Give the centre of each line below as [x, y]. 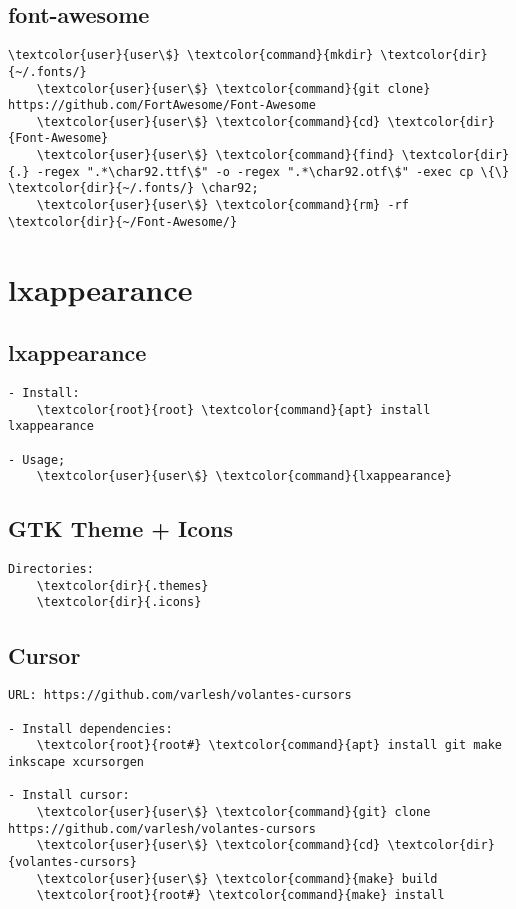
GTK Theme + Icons [120, 528]
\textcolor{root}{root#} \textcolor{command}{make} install [240, 895]
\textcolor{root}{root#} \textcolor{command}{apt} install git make [269, 745]
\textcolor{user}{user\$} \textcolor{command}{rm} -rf [222, 205]
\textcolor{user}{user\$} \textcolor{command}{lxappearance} [244, 476]
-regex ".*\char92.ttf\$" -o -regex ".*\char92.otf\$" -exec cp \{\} [273, 171]
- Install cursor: [69, 795]
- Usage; [37, 459]
